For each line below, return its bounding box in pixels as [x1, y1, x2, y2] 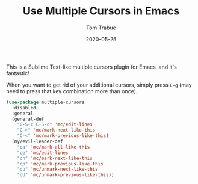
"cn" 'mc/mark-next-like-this [17, 155, 93, 161]
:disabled [11, 105, 36, 111]
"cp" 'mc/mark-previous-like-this [17, 161, 104, 167]
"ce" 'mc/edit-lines [17, 149, 69, 156]
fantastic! [6, 69, 29, 76]
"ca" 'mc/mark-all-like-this [17, 144, 90, 150]
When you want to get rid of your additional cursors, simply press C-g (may [6, 81, 192, 88]
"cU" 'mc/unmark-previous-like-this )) [17, 172, 114, 178]
